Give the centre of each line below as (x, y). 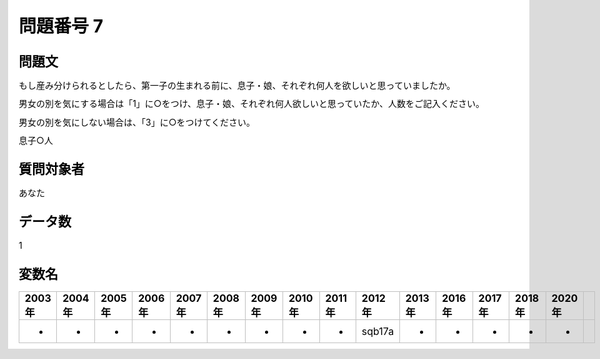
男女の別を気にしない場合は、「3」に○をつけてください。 (137, 122)
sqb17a (378, 331)
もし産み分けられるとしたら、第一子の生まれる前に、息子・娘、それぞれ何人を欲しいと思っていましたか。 (237, 86)
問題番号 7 (61, 26)
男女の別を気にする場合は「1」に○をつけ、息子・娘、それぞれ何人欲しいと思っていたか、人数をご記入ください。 (251, 104)
